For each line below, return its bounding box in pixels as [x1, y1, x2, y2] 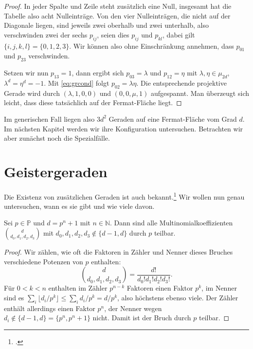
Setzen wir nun [4, 68, 49, 78]
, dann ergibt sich [72, 68, 124, 78]
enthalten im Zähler [48, 283, 108, 293]
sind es [4, 293, 24, 303]
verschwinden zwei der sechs [4, 29, 88, 39]
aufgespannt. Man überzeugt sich [150, 88, 249, 98]
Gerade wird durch [4, 88, 60, 98]
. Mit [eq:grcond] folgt [44, 77, 109, 88]
